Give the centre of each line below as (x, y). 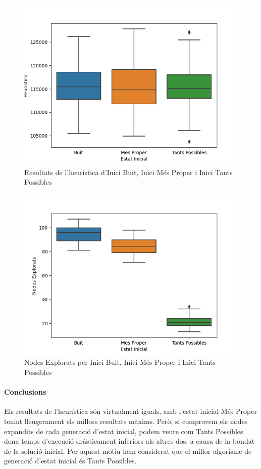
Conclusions (25, 392)
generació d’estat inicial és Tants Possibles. (70, 461)
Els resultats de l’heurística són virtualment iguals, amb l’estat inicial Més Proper (130, 411)
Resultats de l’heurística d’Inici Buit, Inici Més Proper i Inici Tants (128, 172)
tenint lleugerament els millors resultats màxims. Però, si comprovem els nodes (126, 421)
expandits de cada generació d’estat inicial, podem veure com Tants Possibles (124, 431)
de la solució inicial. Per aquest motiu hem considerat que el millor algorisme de (128, 451)
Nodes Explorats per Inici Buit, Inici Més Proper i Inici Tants (120, 362)
